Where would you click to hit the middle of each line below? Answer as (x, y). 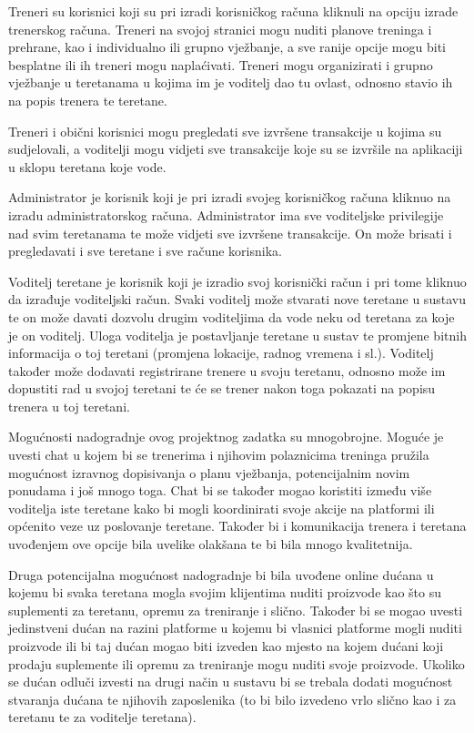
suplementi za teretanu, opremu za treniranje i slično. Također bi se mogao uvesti (236, 610)
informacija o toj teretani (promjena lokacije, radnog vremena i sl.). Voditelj (221, 353)
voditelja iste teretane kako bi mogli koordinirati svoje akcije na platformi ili (222, 508)
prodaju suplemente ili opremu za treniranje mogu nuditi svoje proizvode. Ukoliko (237, 663)
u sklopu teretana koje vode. (87, 166)
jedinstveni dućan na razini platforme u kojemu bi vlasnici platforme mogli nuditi (235, 628)
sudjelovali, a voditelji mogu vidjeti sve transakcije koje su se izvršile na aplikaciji (236, 149)
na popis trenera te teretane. (88, 100)
